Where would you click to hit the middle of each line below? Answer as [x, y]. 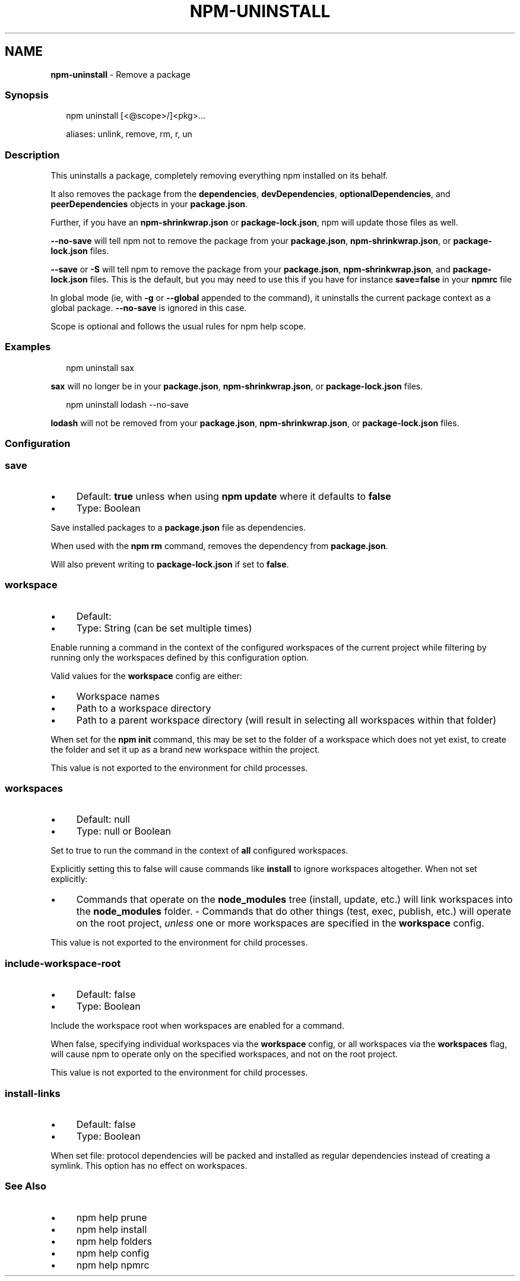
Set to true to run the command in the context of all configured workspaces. [199, 851]
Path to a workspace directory [144, 708]
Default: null [103, 819]
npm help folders [114, 1241]
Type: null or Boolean [123, 831]
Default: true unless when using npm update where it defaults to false [234, 496]
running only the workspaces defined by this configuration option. [180, 657]
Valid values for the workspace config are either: [147, 676]
